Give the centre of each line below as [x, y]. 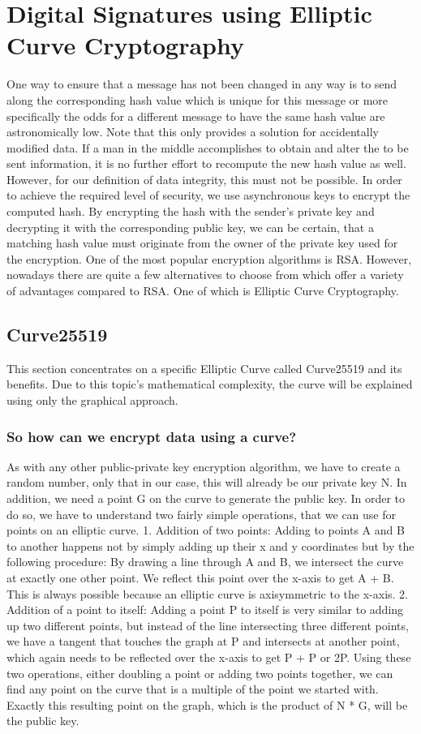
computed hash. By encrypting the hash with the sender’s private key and [191, 211]
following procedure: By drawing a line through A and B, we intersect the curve [205, 562]
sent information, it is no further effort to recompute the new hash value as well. [206, 163]
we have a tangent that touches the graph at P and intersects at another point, [203, 641]
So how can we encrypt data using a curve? [152, 436]
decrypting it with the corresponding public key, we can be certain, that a [190, 227]
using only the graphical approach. [92, 400]
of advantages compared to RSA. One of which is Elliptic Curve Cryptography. [203, 291]
